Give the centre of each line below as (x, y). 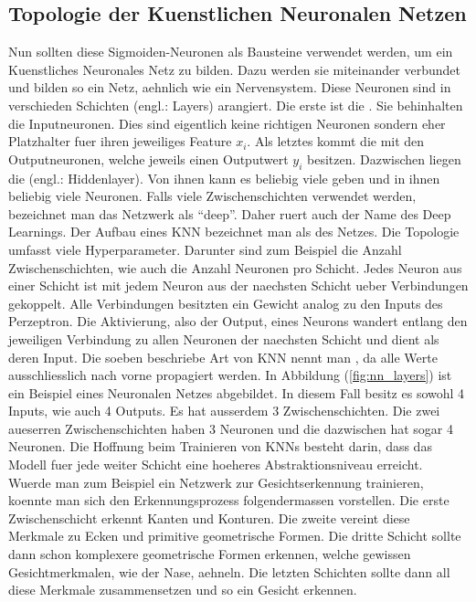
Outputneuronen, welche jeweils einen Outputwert (148, 158)
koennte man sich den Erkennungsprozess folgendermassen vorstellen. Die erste (229, 500)
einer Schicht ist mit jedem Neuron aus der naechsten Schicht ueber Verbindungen (238, 285)
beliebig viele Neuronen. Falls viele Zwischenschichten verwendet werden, (212, 196)
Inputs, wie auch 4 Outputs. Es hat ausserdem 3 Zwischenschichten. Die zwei (224, 411)
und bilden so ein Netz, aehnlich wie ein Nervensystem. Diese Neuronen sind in (230, 87)
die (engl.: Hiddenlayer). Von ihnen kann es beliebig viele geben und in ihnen (224, 178)
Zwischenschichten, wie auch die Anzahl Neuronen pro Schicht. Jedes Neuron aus (235, 267)
